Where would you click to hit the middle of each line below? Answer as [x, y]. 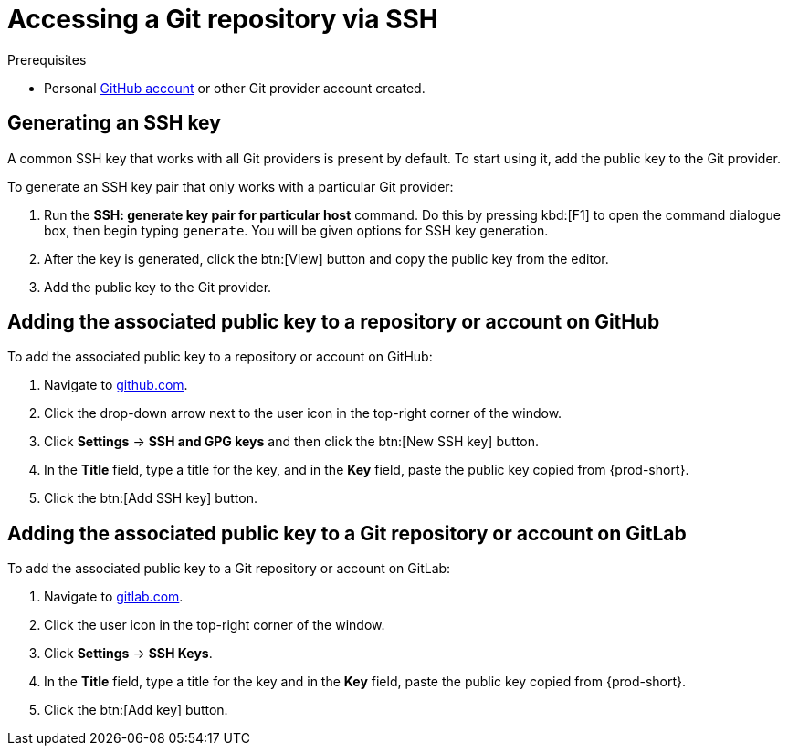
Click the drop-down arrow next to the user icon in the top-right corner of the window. [303, 413]
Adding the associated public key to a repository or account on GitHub [334, 322]
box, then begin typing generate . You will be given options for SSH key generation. [296, 230]
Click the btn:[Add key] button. [136, 710]
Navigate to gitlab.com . [114, 597]
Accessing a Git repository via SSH [223, 19]
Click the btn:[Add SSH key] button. [151, 498]
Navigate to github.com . [116, 385]
